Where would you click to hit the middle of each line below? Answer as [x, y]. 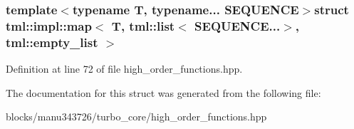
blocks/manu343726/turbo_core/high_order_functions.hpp [136, 117]
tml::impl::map [49, 25]
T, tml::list [143, 25]
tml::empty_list [52, 42]
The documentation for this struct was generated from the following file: [163, 92]
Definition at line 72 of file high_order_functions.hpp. [124, 69]
